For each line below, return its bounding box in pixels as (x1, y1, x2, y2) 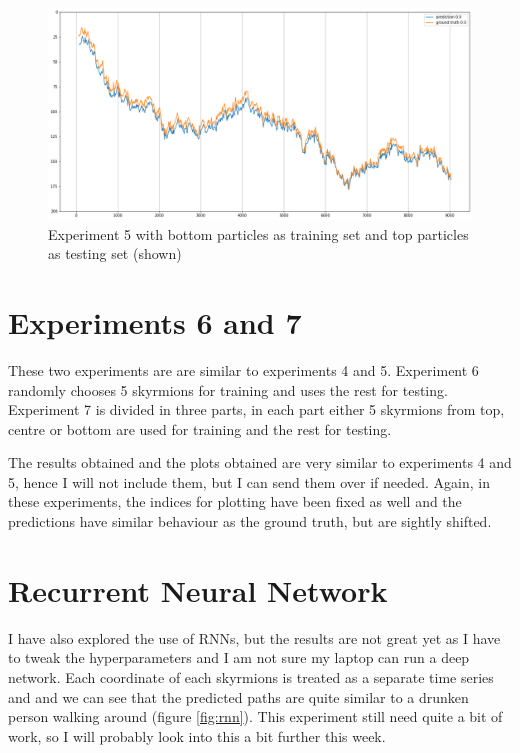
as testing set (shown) (48, 243, 182, 264)
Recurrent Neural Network (8, 569, 388, 610)
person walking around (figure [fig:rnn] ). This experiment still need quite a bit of (8, 706, 503, 727)
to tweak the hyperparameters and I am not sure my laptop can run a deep (8, 647, 470, 668)
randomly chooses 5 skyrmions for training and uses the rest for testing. (8, 379, 448, 400)
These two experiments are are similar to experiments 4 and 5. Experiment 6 (8, 359, 479, 380)
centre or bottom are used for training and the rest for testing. (8, 418, 392, 439)
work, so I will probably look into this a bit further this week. (8, 725, 386, 746)
